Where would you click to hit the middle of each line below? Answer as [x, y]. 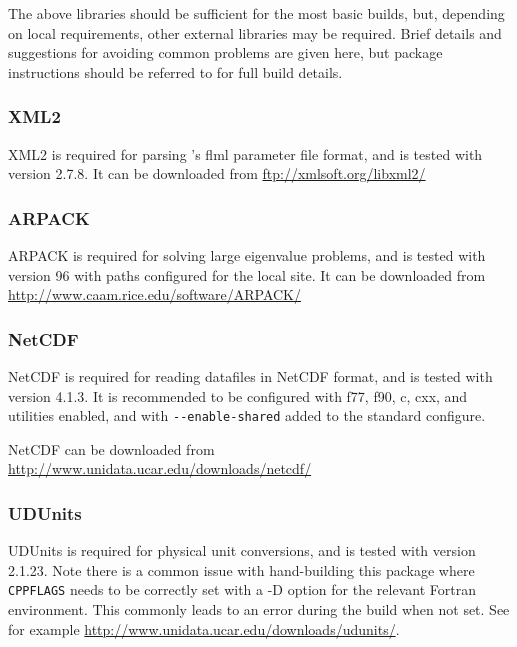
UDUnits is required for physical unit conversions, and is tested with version [242, 550]
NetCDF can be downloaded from [111, 448]
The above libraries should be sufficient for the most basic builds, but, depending [256, 13]
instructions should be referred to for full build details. [175, 71]
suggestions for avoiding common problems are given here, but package [225, 52]
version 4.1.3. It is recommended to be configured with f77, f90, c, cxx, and [238, 395]
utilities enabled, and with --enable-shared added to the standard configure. [247, 415]
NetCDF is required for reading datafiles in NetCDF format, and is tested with [250, 376]
